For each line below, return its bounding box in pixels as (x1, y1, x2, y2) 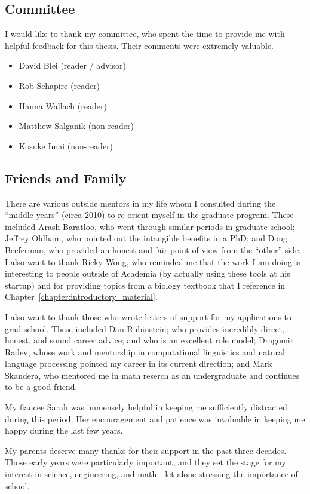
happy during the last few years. (5, 424, 123, 437)
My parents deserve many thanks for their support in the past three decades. (5, 444, 287, 456)
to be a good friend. (5, 381, 78, 393)
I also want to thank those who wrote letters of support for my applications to (5, 310, 292, 323)
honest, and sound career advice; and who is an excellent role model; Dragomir (5, 334, 294, 346)
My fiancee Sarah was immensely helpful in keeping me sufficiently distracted (5, 401, 287, 413)
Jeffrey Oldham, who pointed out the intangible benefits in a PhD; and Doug (5, 232, 288, 244)
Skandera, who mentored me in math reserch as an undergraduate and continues (5, 369, 300, 381)
